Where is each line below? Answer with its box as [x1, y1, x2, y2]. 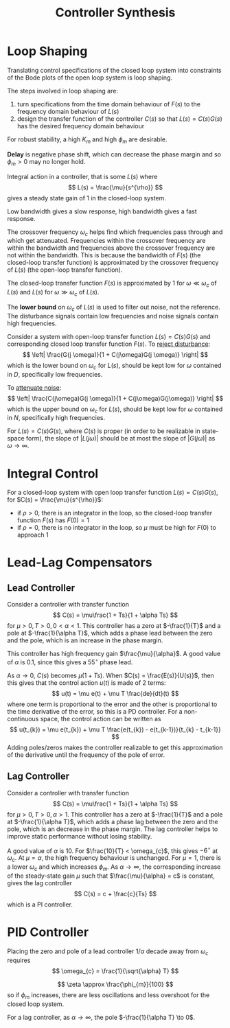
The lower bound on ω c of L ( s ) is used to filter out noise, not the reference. [7, 303, 221, 313]
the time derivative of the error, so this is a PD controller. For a [7, 707, 183, 715]
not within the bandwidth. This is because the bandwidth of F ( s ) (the [7, 251, 201, 259]
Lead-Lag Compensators [7, 554, 152, 570]
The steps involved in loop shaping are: [7, 86, 119, 95]
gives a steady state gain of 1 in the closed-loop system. [7, 194, 167, 202]
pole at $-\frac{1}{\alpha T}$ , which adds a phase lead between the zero [7, 629, 213, 638]
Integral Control [7, 465, 99, 481]
